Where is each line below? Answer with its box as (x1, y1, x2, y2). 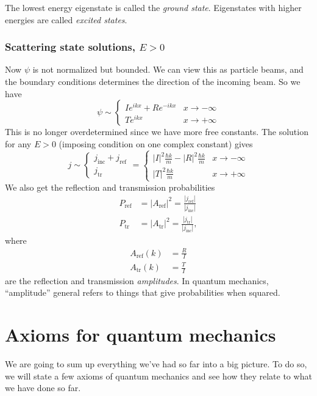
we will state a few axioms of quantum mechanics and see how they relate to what (5, 369, 312, 382)
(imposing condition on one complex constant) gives (59, 137, 253, 150)
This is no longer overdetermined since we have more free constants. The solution (5, 125, 308, 138)
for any (5, 137, 32, 150)
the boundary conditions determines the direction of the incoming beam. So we (5, 75, 301, 87)
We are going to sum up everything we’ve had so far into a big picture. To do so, (5, 358, 307, 370)
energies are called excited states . (5, 13, 127, 26)
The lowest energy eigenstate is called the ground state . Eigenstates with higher (5, 1, 302, 13)
